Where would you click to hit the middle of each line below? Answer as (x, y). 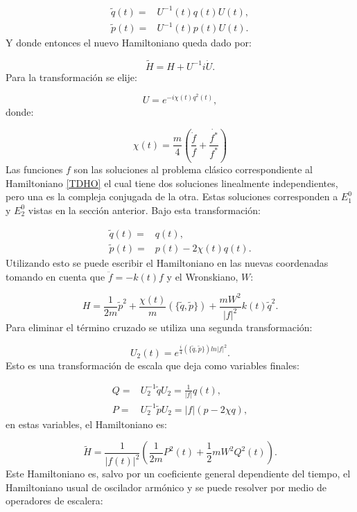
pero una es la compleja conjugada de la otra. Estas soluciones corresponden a (172, 196)
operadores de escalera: (54, 501)
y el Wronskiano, (202, 276)
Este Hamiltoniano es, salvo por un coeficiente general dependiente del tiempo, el (178, 474)
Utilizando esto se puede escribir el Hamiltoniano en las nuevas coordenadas (167, 263)
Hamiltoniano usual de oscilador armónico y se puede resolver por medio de (166, 487)
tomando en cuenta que (55, 276)
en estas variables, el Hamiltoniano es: (86, 424)
